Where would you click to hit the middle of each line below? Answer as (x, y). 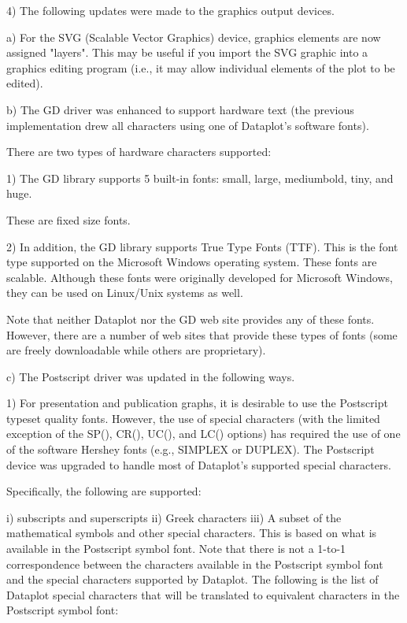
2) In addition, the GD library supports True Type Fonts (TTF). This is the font (202, 246)
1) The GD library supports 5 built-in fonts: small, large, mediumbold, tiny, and (200, 178)
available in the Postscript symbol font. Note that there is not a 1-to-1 (176, 549)
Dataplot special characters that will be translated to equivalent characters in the (203, 594)
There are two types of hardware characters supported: (139, 152)
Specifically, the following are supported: (104, 491)
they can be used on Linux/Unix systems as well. (125, 293)
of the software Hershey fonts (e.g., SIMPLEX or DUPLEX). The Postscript (191, 449)
